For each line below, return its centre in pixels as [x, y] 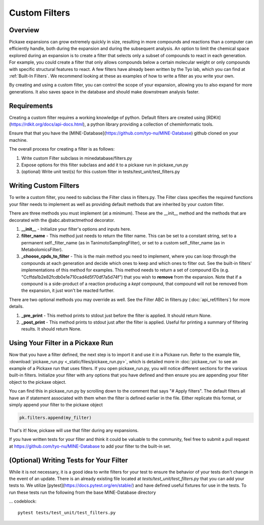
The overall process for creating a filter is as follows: [62, 149]
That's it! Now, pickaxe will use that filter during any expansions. [74, 430]
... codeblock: [23, 502]
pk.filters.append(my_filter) [55, 418]
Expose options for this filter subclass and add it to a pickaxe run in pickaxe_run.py [105, 165]
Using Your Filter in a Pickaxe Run [61, 343]
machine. [18, 140]
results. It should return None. [51, 329]
